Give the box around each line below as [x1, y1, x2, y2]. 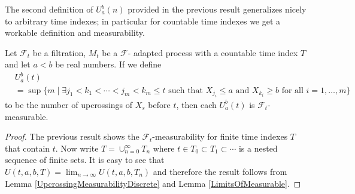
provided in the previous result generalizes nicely [128, 3, 307, 15]
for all [281, 86, 304, 95]
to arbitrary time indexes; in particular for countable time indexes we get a [5, 14, 281, 27]
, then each [176, 98, 217, 110]
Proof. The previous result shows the [5, 130, 139, 143]
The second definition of [5, 3, 93, 15]
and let [5, 58, 31, 70]
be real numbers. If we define [55, 58, 162, 70]
